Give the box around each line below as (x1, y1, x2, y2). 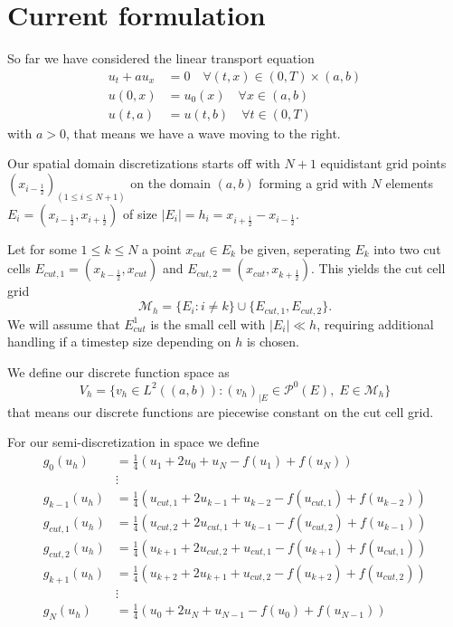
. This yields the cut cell (311, 259, 446, 278)
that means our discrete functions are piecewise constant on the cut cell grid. (7, 402, 434, 421)
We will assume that (7, 314, 120, 333)
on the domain (130, 174, 211, 192)
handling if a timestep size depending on (7, 332, 231, 351)
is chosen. (246, 332, 299, 351)
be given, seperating (240, 239, 351, 258)
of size (123, 204, 157, 223)
